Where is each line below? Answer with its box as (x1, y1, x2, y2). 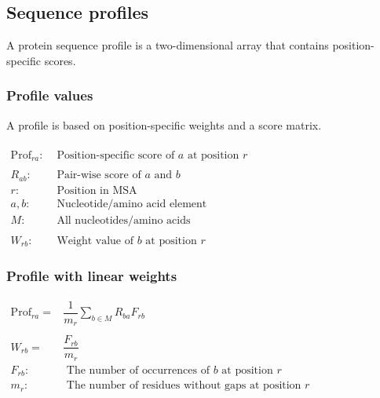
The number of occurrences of (66, 364, 210, 376)
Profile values (6, 86, 93, 105)
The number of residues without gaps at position (66, 380, 301, 392)
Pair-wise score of (57, 170, 141, 181)
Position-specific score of (57, 149, 175, 161)
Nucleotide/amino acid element (57, 198, 207, 210)
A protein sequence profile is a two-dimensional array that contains (6, 37, 329, 53)
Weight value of (57, 235, 133, 246)
